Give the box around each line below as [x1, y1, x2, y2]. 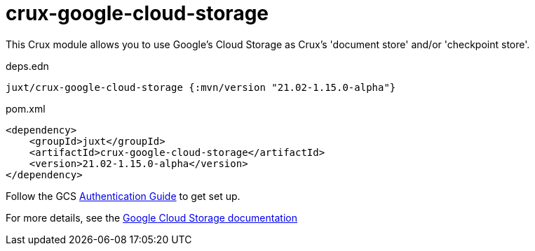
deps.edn [6, 59, 49, 72]
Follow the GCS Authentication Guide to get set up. [6, 189, 241, 202]
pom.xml [6, 102, 46, 115]
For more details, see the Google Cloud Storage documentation [6, 211, 297, 224]
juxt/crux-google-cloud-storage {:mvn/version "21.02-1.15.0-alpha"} [6, 81, 396, 93]
